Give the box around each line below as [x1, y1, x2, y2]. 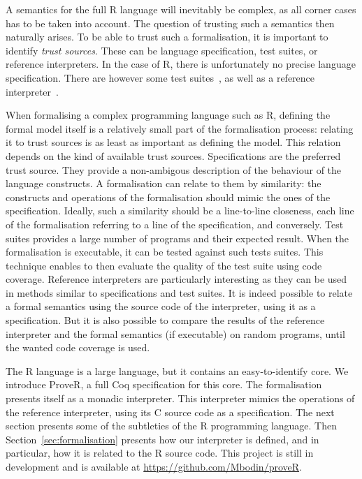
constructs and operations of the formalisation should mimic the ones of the [6, 189, 331, 204]
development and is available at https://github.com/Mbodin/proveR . [6, 459, 302, 473]
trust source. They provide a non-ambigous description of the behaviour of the [6, 162, 342, 177]
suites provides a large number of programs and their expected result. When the [6, 230, 349, 245]
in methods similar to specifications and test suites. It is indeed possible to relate [6, 285, 353, 300]
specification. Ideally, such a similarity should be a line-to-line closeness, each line [6, 203, 354, 218]
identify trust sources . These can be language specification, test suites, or [6, 43, 318, 57]
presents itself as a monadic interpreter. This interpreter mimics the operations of [6, 391, 355, 406]
